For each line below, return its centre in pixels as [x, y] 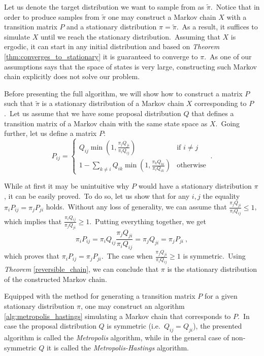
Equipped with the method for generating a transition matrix [100, 296]
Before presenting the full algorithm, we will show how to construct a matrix [123, 93]
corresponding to [221, 103]
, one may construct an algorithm [133, 306]
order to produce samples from [52, 16]
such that [19, 103]
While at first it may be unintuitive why [67, 186]
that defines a [213, 113]
